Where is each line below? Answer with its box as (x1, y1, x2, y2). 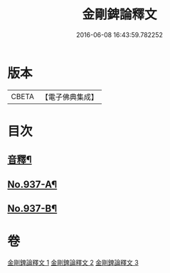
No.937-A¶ (7, 178, 58, 190)
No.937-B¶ (7, 202, 58, 215)
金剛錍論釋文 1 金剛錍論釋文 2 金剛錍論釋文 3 (7, 258, 139, 267)
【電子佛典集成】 (41, 92, 98, 102)
